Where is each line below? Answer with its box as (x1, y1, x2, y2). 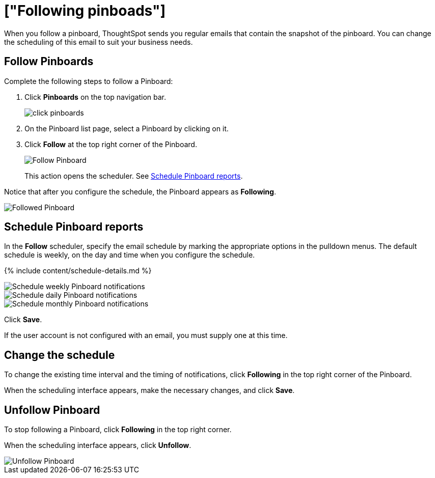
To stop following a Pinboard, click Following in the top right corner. (4, 425, 232, 434)
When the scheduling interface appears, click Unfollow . (4, 441, 192, 450)
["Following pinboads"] (4, 2, 166, 19)
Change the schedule (4, 348, 115, 361)
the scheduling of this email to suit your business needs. (4, 37, 193, 46)
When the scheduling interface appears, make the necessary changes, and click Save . (4, 386, 295, 395)
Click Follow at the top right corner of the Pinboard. (24, 139, 197, 149)
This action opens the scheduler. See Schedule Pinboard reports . (24, 171, 243, 180)
